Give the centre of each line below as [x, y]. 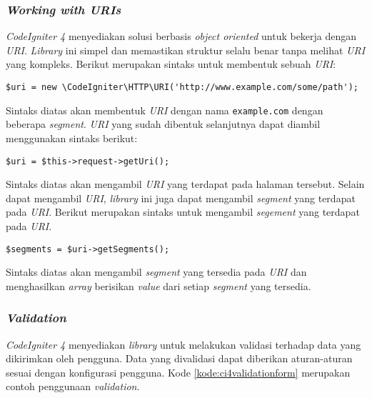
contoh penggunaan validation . [73, 386]
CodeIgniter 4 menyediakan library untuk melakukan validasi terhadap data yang [184, 344]
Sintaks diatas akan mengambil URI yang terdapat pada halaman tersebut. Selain [185, 184]
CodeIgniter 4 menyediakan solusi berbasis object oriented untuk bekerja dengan [181, 36]
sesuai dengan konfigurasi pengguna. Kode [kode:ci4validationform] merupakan [178, 372]
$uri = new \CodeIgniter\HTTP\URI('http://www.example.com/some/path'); [182, 87]
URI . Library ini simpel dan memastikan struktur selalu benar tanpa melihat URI [186, 50]
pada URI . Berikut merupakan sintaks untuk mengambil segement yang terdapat [183, 212]
